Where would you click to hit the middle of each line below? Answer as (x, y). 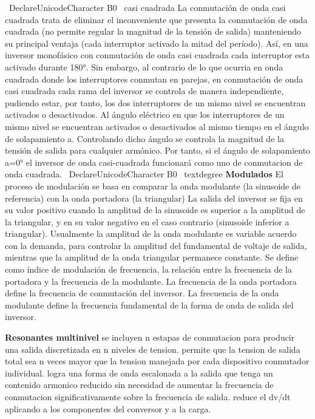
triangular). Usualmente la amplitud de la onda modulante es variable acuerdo (151, 233)
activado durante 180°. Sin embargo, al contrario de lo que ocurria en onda (144, 66)
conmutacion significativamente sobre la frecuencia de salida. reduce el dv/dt (148, 397)
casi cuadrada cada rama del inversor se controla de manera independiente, (144, 91)
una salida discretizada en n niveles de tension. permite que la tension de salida (153, 349)
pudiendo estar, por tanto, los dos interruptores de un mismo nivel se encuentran (155, 102)
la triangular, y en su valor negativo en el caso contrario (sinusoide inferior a (147, 221)
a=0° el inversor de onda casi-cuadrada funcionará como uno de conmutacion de (154, 162)
